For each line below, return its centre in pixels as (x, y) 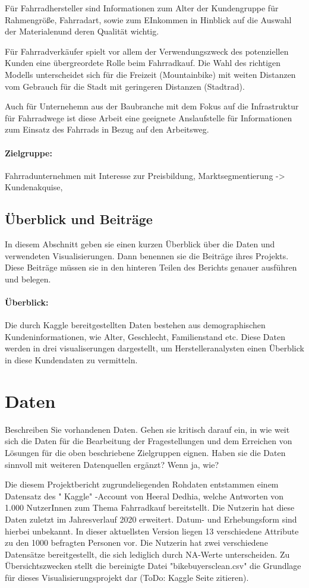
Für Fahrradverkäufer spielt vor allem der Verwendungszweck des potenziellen (147, 51)
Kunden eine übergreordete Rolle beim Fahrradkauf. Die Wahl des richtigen (143, 63)
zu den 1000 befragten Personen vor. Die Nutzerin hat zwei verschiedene (136, 543)
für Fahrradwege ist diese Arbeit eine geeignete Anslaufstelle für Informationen (149, 117)
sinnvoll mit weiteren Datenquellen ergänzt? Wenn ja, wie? (112, 464)
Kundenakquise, (34, 187)
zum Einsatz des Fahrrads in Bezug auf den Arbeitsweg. (107, 129)
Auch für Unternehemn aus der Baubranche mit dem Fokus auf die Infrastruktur (152, 106)
